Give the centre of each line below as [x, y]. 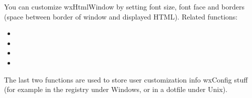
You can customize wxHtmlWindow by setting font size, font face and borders [124, 6]
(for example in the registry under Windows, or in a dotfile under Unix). [116, 89]
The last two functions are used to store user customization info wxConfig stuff [126, 79]
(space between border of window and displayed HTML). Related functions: [121, 16]
